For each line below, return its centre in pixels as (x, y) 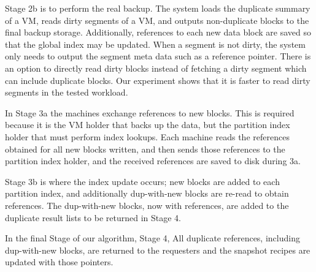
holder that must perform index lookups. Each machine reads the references (147, 136)
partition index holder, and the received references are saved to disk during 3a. (153, 161)
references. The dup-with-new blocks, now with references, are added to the (147, 205)
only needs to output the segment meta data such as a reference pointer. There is (158, 56)
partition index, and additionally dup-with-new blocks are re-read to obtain (147, 193)
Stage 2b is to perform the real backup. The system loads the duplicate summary (158, 8)
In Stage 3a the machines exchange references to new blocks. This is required (150, 112)
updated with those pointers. (59, 262)
